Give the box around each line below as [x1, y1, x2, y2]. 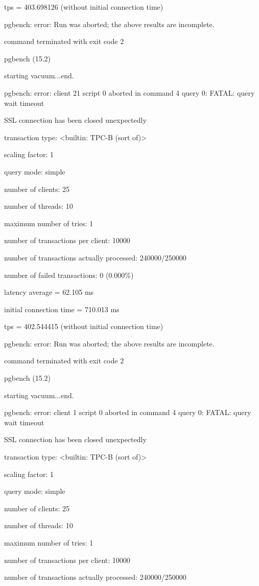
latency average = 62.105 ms [4, 287, 94, 297]
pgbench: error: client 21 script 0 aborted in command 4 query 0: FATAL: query [4, 87, 255, 98]
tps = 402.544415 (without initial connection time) [4, 321, 163, 332]
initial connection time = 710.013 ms [4, 303, 120, 314]
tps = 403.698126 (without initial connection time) [4, 2, 163, 12]
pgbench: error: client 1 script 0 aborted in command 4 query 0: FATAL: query [4, 407, 251, 418]
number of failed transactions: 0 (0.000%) [4, 269, 134, 280]
